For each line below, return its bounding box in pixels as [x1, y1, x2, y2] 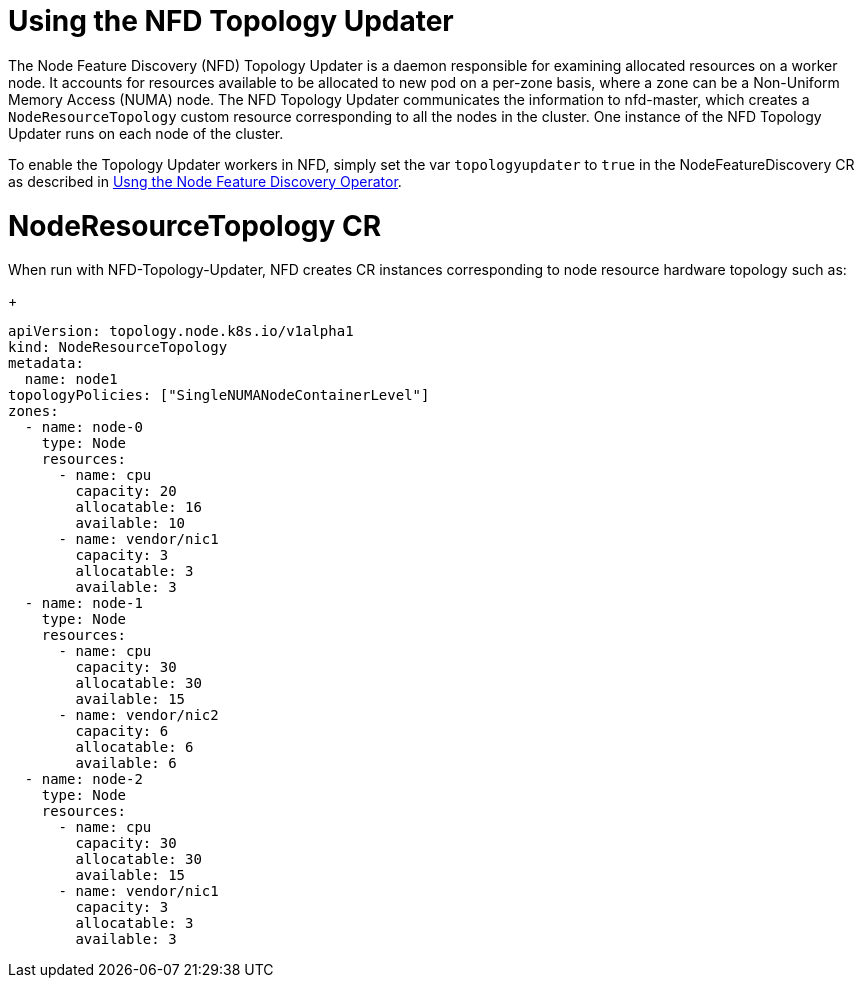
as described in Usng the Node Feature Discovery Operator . [8, 172, 402, 190]
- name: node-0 [24, 419, 143, 436]
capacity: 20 [75, 483, 177, 500]
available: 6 [75, 755, 177, 772]
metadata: [8, 355, 84, 372]
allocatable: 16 [75, 499, 202, 516]
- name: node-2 [24, 771, 143, 788]
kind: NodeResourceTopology [8, 339, 228, 356]
